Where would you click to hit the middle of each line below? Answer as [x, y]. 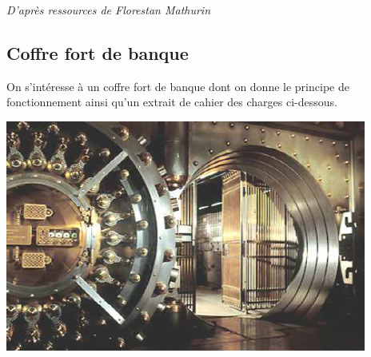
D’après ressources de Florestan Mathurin [109, 10]
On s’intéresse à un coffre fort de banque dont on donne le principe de [178, 86]
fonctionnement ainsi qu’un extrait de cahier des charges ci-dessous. [172, 102]
